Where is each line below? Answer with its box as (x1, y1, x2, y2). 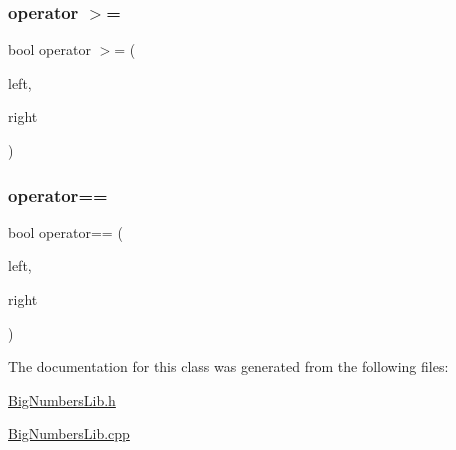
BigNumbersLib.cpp (8, 423, 130, 444)
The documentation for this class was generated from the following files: (8, 356, 449, 377)
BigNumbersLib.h (8, 389, 116, 410)
